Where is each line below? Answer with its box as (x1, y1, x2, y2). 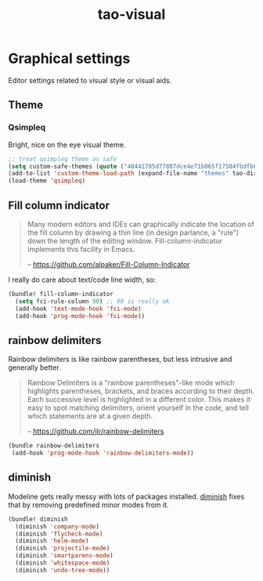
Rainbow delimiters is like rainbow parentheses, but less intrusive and (8, 355, 232, 364)
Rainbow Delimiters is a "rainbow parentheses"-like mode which (27, 378, 235, 388)
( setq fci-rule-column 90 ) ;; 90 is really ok (15, 297, 170, 305)
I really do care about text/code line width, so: (8, 275, 157, 284)
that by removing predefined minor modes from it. (8, 500, 170, 510)
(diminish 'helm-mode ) (15, 537, 89, 545)
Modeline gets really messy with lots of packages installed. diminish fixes (8, 491, 245, 501)
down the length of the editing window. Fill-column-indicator (27, 236, 223, 245)
